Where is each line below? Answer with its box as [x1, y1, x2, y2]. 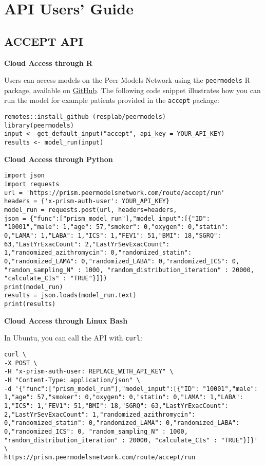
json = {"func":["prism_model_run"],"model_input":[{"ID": [4, 214, 210, 222]
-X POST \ [4, 359, 37, 367]
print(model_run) [4, 283, 63, 291]
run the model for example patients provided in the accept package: [4, 95, 219, 105]
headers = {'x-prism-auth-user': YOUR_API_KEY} [4, 198, 170, 205]
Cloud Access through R [4, 57, 93, 68]
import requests [4, 180, 60, 188]
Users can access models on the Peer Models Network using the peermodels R [4, 75, 250, 85]
